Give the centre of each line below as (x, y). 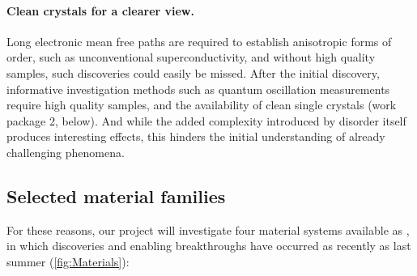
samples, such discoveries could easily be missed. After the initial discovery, (193, 72)
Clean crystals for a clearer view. (100, 10)
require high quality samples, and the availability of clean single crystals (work (202, 105)
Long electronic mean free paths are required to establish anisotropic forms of (199, 41)
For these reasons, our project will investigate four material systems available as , (208, 229)
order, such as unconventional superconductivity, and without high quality (191, 57)
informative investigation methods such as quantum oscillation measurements (198, 89)
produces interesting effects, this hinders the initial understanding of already (196, 136)
